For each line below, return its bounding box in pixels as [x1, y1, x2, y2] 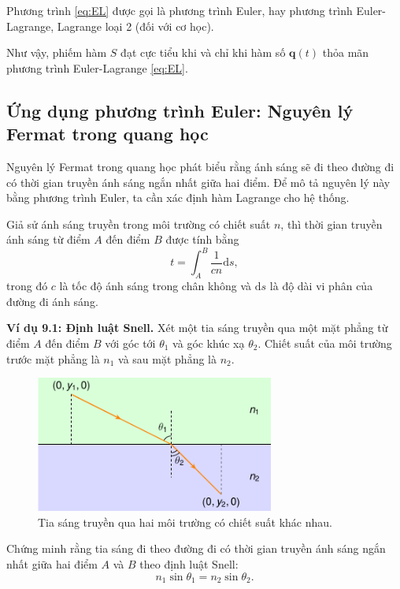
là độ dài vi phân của [269, 278, 373, 294]
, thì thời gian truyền [280, 215, 383, 232]
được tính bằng [165, 231, 239, 248]
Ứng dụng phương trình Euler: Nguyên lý [6, 98, 354, 122]
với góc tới [105, 335, 156, 352]
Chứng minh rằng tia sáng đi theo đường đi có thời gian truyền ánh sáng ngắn [6, 540, 386, 557]
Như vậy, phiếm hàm [6, 44, 107, 61]
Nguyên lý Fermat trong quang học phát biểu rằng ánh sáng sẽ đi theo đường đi [6, 158, 394, 174]
